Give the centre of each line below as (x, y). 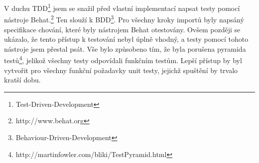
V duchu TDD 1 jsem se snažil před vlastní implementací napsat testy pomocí (122, 7)
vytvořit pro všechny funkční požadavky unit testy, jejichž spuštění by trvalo (121, 70)
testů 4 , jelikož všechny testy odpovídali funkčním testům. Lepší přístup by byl (123, 59)
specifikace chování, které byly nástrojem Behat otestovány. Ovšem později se (122, 29)
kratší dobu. (22, 80)
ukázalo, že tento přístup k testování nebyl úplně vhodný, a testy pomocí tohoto (126, 39)
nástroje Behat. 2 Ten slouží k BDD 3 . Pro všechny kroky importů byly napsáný (124, 19)
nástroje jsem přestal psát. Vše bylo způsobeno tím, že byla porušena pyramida (125, 48)
